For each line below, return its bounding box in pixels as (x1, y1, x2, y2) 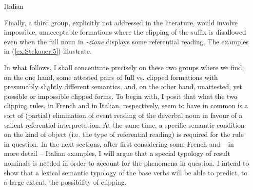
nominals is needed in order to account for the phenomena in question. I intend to (4, 157, 249, 168)
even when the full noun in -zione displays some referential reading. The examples (4, 36, 249, 46)
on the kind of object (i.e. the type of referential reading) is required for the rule (4, 129, 244, 139)
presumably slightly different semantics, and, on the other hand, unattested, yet (4, 81, 242, 92)
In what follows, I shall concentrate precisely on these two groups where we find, (4, 62, 244, 72)
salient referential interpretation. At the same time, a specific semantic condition (4, 119, 245, 130)
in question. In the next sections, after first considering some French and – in (4, 138, 234, 149)
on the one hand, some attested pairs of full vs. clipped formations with (4, 72, 218, 82)
